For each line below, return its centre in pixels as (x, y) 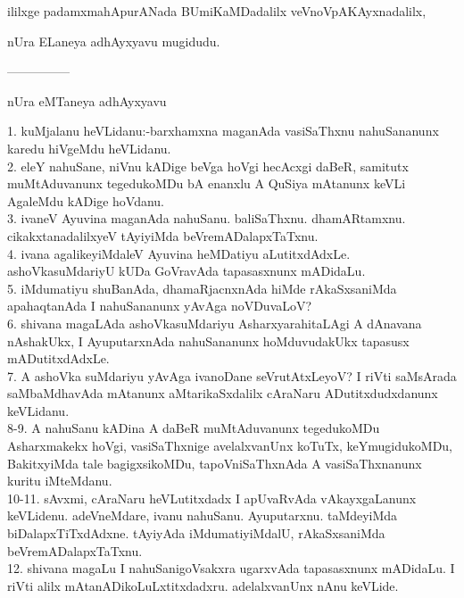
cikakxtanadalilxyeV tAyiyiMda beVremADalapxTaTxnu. (163, 235)
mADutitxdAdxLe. (58, 358)
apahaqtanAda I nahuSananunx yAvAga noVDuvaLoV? (160, 306)
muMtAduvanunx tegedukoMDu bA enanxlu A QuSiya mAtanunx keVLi (207, 183)
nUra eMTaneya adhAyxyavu (87, 100)
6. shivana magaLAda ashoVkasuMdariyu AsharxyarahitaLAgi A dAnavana (215, 323)
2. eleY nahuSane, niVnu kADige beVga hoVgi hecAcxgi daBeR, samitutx (208, 166)
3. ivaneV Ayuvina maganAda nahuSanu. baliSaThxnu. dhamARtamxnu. (207, 218)
